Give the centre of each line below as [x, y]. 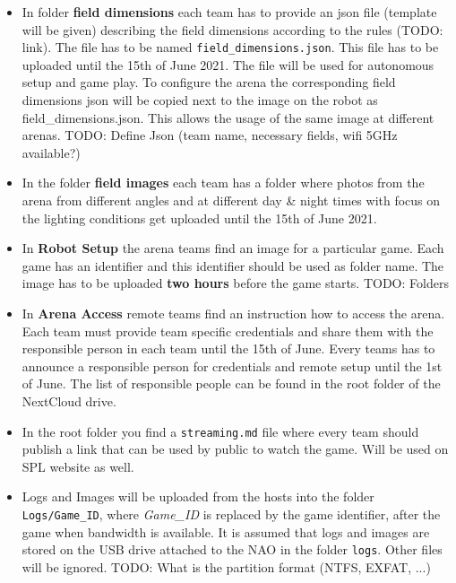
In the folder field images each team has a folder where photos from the [223, 183]
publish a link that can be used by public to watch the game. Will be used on [235, 449]
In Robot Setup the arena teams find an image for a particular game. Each [233, 248]
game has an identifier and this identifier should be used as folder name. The [233, 265]
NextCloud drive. [69, 400]
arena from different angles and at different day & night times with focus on [231, 200]
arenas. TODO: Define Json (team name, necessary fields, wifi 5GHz [210, 135]
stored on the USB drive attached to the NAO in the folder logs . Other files [232, 549]
